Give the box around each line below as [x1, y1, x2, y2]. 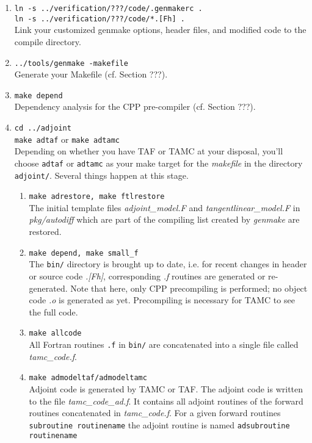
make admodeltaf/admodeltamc [29, 373, 147, 383]
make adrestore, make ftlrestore [29, 192, 165, 201]
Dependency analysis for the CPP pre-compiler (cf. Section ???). [14, 100, 256, 113]
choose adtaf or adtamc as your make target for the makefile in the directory [14, 156, 303, 169]
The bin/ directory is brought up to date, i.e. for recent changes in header [29, 258, 307, 270]
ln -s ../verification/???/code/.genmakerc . [14, 4, 203, 13]
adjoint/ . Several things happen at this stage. [14, 168, 189, 181]
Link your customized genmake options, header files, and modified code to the [14, 23, 307, 36]
